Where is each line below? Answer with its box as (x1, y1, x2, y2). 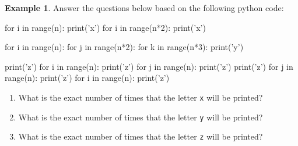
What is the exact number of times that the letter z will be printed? (18, 130, 263, 143)
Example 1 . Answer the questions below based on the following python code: (5, 2, 284, 13)
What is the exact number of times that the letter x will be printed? (18, 91, 263, 103)
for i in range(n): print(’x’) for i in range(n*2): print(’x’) (5, 21, 206, 33)
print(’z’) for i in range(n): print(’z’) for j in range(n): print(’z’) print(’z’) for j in (5, 60, 293, 72)
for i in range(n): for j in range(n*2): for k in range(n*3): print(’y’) (5, 41, 244, 53)
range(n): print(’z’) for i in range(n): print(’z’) (5, 72, 170, 84)
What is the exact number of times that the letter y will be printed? (18, 111, 263, 123)
